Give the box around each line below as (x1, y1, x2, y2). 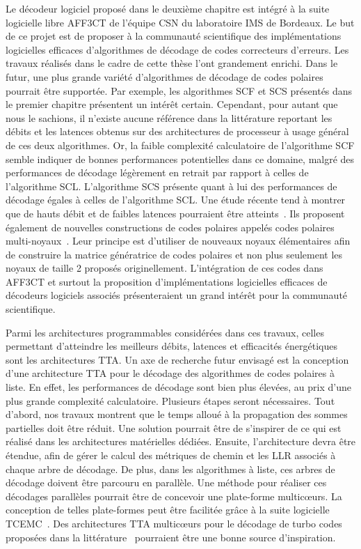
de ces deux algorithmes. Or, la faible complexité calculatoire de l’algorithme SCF (6, 137, 355, 152)
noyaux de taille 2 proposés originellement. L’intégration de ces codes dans (6, 261, 323, 275)
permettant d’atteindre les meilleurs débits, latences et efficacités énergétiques (6, 339, 337, 353)
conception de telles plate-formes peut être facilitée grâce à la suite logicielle (6, 502, 330, 517)
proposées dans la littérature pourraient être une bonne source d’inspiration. (6, 529, 336, 544)
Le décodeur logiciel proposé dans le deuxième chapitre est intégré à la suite (6, 1, 330, 15)
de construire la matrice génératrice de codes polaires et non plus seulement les (6, 247, 343, 261)
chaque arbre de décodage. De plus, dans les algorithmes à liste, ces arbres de (6, 461, 335, 476)
